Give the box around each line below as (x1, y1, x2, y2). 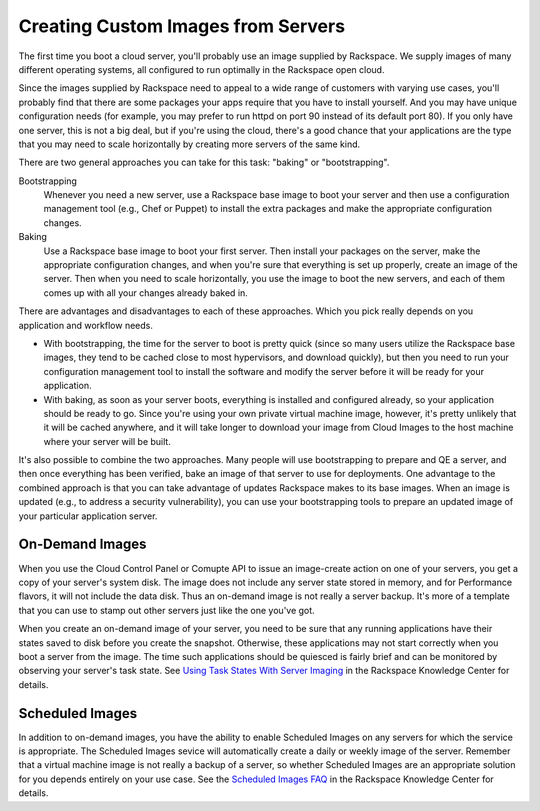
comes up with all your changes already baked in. (43, 286, 249, 299)
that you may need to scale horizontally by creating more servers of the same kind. (18, 138, 361, 150)
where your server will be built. (43, 435, 172, 447)
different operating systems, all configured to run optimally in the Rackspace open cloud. (18, 63, 385, 75)
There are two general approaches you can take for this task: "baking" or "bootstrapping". (18, 156, 390, 169)
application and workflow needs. (18, 319, 154, 331)
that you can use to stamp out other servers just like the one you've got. (18, 604, 315, 616)
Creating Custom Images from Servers (18, 15, 345, 37)
